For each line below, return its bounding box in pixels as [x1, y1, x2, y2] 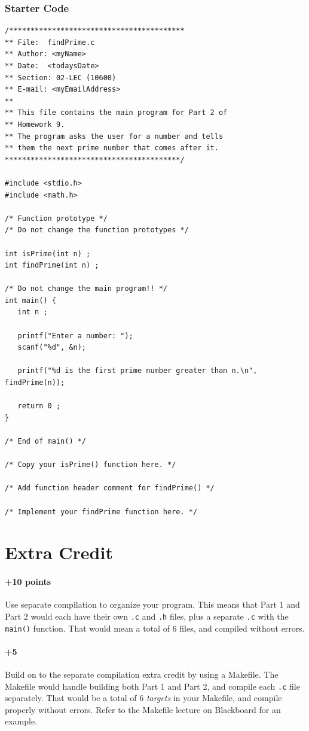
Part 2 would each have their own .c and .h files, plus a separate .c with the [5, 609, 289, 622]
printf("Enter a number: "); [17, 331, 133, 340]
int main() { [5, 296, 56, 305]
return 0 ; [17, 402, 61, 411]
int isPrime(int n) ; [5, 249, 91, 258]
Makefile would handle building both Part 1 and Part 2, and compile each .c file [5, 680, 300, 692]
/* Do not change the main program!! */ [5, 284, 168, 293]
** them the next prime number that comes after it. [5, 144, 219, 153]
